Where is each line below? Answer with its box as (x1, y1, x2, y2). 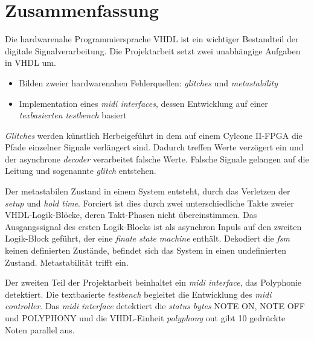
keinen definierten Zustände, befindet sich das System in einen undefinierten (5, 244, 286, 257)
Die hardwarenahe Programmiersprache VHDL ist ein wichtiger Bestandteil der (5, 33, 299, 45)
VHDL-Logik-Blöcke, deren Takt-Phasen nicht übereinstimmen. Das (5, 208, 257, 221)
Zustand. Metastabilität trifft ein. (5, 255, 129, 268)
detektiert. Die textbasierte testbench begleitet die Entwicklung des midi (5, 287, 272, 300)
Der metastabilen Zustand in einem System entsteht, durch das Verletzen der (5, 185, 290, 197)
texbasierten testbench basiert (19, 109, 127, 121)
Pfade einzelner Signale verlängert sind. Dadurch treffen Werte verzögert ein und (5, 141, 304, 153)
